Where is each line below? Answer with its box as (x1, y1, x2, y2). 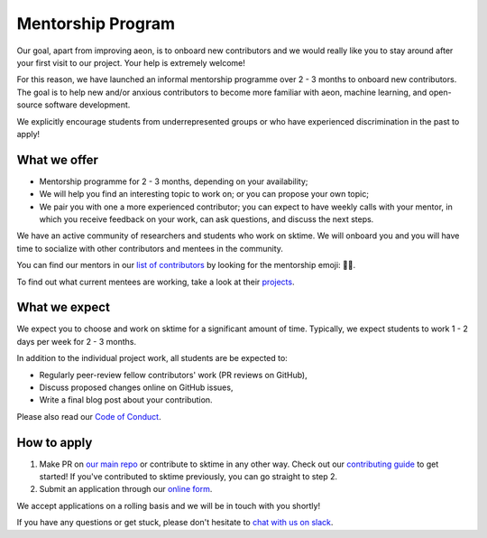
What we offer (16, 152, 99, 167)
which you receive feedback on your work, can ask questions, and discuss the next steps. (39, 213, 374, 225)
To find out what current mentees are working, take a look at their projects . (16, 276, 295, 287)
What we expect (16, 300, 110, 315)
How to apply (16, 434, 93, 450)
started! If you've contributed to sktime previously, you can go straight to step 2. (39, 471, 338, 482)
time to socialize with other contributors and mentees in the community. (16, 243, 284, 254)
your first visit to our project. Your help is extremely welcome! (16, 57, 245, 68)
